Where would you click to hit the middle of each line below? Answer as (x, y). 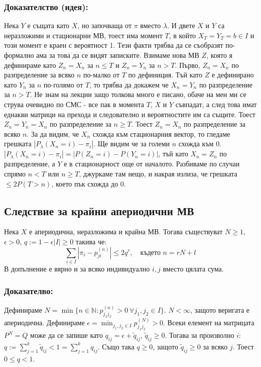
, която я (219, 55)
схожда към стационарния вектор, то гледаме (161, 133)
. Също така (116, 346)
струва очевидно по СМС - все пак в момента (74, 104)
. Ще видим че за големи (132, 144)
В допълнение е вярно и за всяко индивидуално (77, 268)
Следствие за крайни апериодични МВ (99, 210)
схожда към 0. (200, 144)
